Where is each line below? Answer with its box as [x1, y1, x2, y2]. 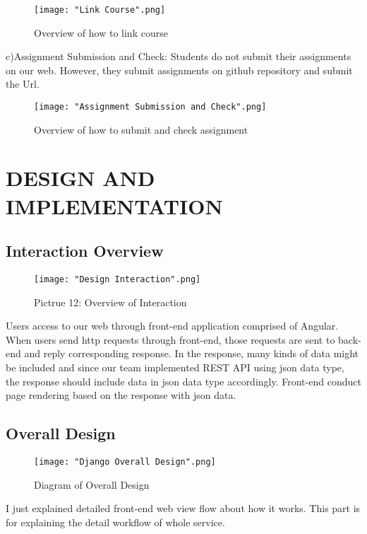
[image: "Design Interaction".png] [34, 274, 201, 285]
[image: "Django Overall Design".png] [34, 457, 216, 468]
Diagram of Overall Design [34, 477, 150, 492]
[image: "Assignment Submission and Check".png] [34, 102, 267, 112]
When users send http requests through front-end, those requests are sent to [6, 332, 335, 347]
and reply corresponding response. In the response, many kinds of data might [24, 346, 359, 361]
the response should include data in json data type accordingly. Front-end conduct [6, 373, 361, 388]
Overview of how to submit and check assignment [34, 122, 248, 137]
